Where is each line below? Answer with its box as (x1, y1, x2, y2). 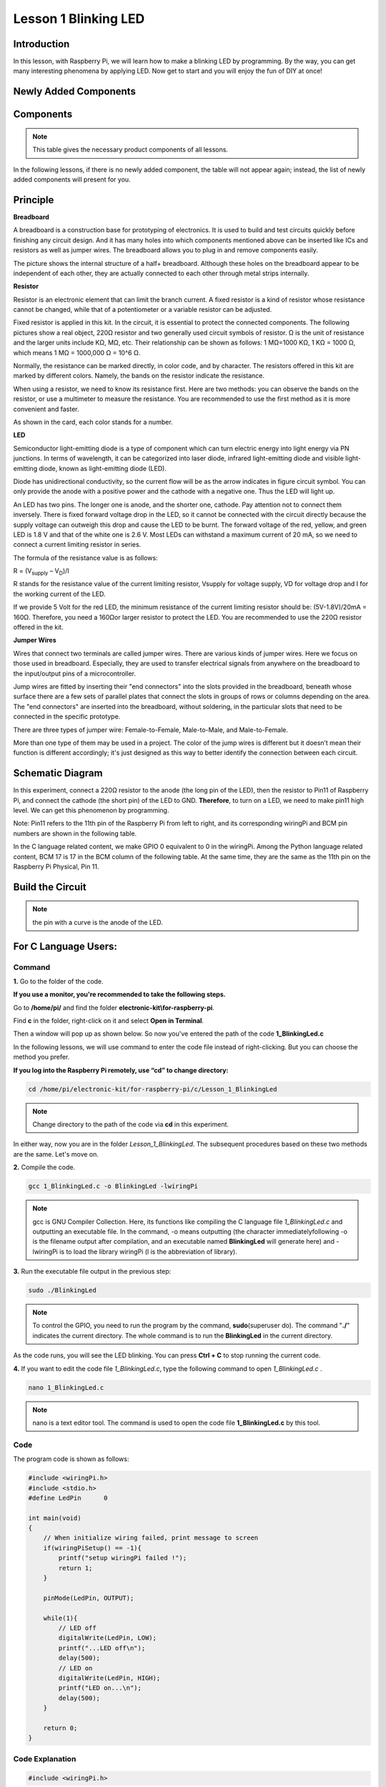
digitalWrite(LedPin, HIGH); (58, 1673, 161, 1682)
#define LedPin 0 (28, 1494, 108, 1502)
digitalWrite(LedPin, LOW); (58, 1634, 157, 1642)
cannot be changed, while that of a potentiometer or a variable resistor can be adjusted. (13, 305, 272, 314)
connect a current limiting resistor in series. (13, 540, 142, 549)
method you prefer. (13, 1053, 70, 1061)
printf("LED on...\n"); (58, 1684, 142, 1692)
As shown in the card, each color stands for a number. (13, 417, 173, 426)
